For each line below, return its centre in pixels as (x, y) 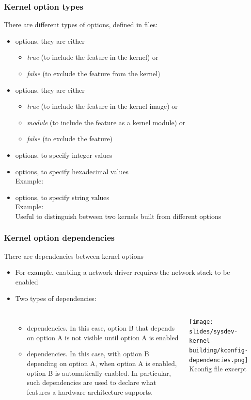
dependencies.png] (219, 360)
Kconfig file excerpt (218, 369)
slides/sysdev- (213, 331)
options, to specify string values (62, 197)
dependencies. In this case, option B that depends (101, 328)
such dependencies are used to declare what (91, 382)
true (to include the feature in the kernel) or (93, 57)
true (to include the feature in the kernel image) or (102, 106)
